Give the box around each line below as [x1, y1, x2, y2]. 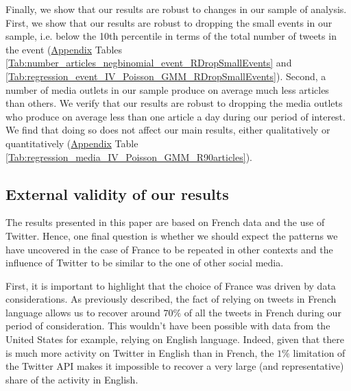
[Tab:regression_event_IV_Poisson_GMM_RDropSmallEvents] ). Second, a [5, 68, 326, 83]
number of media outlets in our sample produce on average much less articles [5, 82, 329, 97]
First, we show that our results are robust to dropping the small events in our [5, 15, 332, 29]
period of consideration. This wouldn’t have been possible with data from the [5, 318, 330, 333]
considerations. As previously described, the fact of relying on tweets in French [5, 292, 337, 306]
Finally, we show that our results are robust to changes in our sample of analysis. [5, 2, 347, 16]
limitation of [293, 345, 346, 360]
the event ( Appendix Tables [5, 42, 123, 56]
